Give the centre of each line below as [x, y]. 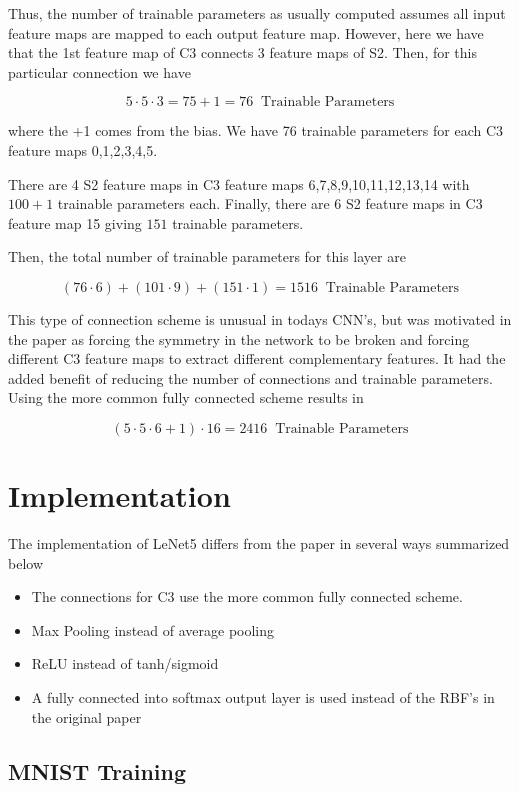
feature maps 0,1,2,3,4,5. [83, 149]
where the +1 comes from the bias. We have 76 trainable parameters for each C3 [256, 130]
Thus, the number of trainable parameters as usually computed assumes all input [257, 13]
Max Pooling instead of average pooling [153, 629]
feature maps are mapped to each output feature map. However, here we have [246, 32]
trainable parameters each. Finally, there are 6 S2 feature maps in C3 [270, 203]
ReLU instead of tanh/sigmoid [125, 663]
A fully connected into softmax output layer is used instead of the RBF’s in [263, 697]
